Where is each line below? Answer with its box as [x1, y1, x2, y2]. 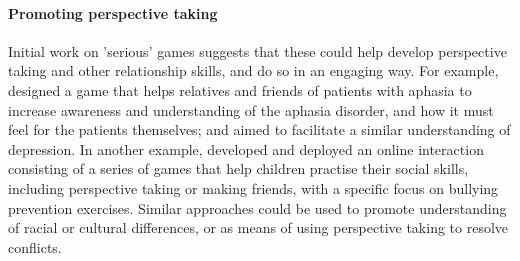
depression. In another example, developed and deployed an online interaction [8, 138, 484, 159]
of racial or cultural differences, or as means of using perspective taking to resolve [8, 217, 509, 238]
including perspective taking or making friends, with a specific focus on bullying [8, 177, 499, 198]
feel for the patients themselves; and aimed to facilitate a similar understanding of [8, 119, 511, 140]
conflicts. [8, 236, 62, 257]
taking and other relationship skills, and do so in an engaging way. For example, [8, 60, 499, 81]
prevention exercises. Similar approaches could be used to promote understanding [8, 197, 507, 218]
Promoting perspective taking [8, 2, 218, 23]
